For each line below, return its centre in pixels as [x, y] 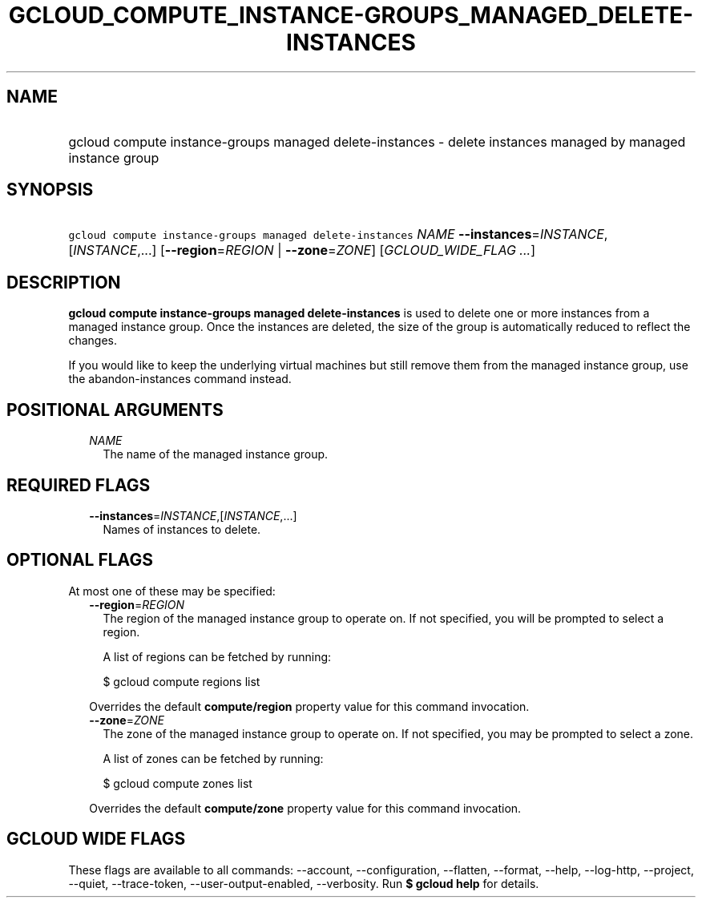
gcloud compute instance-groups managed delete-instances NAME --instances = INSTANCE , [338, 234]
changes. [93, 341]
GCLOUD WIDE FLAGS [96, 839]
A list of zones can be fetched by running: [213, 758]
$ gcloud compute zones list [178, 783]
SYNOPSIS [50, 190]
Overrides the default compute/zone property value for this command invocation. [305, 808]
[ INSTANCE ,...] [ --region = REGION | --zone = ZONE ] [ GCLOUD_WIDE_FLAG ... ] [302, 250]
